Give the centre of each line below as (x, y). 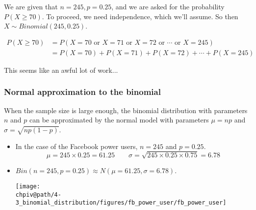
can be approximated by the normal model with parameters (119, 120)
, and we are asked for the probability (168, 6)
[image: (28, 186)
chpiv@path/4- (38, 195)
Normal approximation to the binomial (82, 92)
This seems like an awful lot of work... (61, 70)
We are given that (31, 6)
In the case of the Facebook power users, (77, 146)
